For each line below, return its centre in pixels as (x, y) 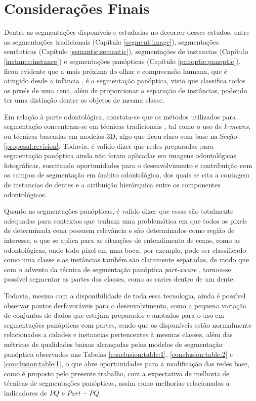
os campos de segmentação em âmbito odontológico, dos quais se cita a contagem (127, 175)
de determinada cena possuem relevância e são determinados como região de (119, 230)
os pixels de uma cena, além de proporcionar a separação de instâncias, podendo (126, 90)
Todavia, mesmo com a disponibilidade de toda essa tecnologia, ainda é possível (125, 295)
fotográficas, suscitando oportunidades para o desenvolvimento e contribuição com (128, 165)
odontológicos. (25, 194)
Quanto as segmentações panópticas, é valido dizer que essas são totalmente (119, 211)
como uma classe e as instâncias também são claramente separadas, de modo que (127, 259)
